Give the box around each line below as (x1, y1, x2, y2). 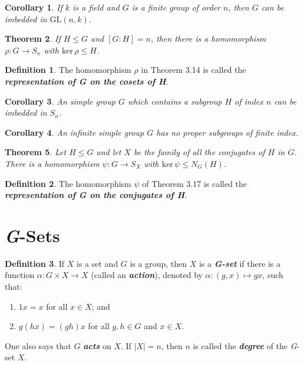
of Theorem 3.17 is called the (142, 177, 247, 189)
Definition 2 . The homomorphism (5, 177, 131, 189)
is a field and (72, 1, 120, 13)
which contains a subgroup (127, 95, 222, 107)
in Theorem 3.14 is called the (141, 63, 246, 76)
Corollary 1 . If (5, 1, 62, 13)
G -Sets (5, 223, 60, 247)
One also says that (5, 339, 71, 351)
